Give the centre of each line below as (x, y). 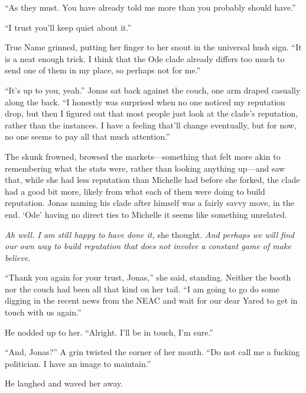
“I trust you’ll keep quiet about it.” (68, 27)
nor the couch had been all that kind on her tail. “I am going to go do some (142, 289)
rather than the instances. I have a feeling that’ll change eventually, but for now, (151, 125)
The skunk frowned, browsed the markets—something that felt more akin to (143, 156)
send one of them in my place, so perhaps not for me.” (103, 70)
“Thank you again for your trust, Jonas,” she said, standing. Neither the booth (148, 277)
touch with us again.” (43, 312)
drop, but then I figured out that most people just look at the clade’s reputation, (152, 113)
